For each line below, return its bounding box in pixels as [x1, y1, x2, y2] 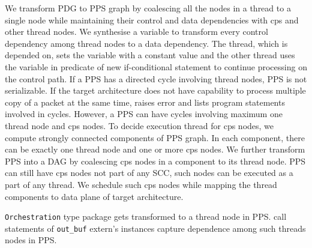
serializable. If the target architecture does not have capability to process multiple [5, 84, 306, 97]
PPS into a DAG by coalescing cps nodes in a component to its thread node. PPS [5, 154, 306, 167]
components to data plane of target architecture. [5, 190, 184, 202]
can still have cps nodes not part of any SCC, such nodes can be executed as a [5, 166, 293, 179]
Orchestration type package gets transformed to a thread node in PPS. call [5, 210, 287, 223]
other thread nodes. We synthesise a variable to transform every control [5, 25, 268, 38]
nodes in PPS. [5, 234, 57, 246]
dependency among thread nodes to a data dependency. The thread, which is [5, 37, 288, 49]
